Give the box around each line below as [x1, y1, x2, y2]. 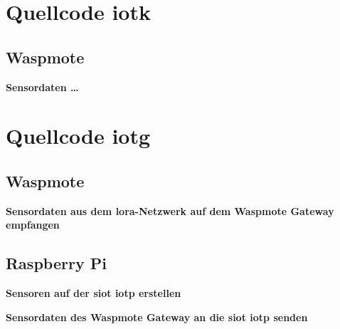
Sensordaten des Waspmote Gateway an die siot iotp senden [6, 309, 308, 324]
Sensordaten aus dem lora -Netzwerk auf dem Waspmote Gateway [6, 203, 334, 218]
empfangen [6, 217, 60, 232]
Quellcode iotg [6, 121, 151, 150]
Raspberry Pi [6, 252, 107, 274]
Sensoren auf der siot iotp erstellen [6, 286, 181, 301]
